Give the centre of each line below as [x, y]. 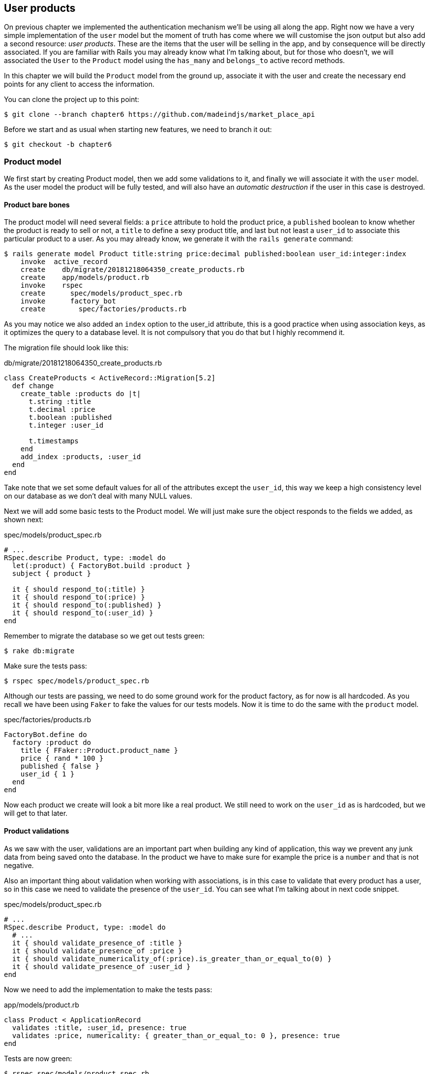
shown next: [24, 520]
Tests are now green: [38, 1058]
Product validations [37, 831]
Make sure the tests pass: [46, 666]
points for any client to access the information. [79, 84]
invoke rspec [52, 285]
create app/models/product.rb [85, 278]
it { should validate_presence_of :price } [97, 951]
